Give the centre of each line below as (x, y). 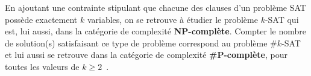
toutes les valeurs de (42, 66)
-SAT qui (282, 19)
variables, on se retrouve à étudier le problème (172, 19)
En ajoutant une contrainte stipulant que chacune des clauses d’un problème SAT (155, 7)
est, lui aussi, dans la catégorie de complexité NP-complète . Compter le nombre (155, 31)
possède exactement (41, 19)
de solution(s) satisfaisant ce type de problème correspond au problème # (141, 43)
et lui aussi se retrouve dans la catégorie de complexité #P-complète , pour (146, 55)
